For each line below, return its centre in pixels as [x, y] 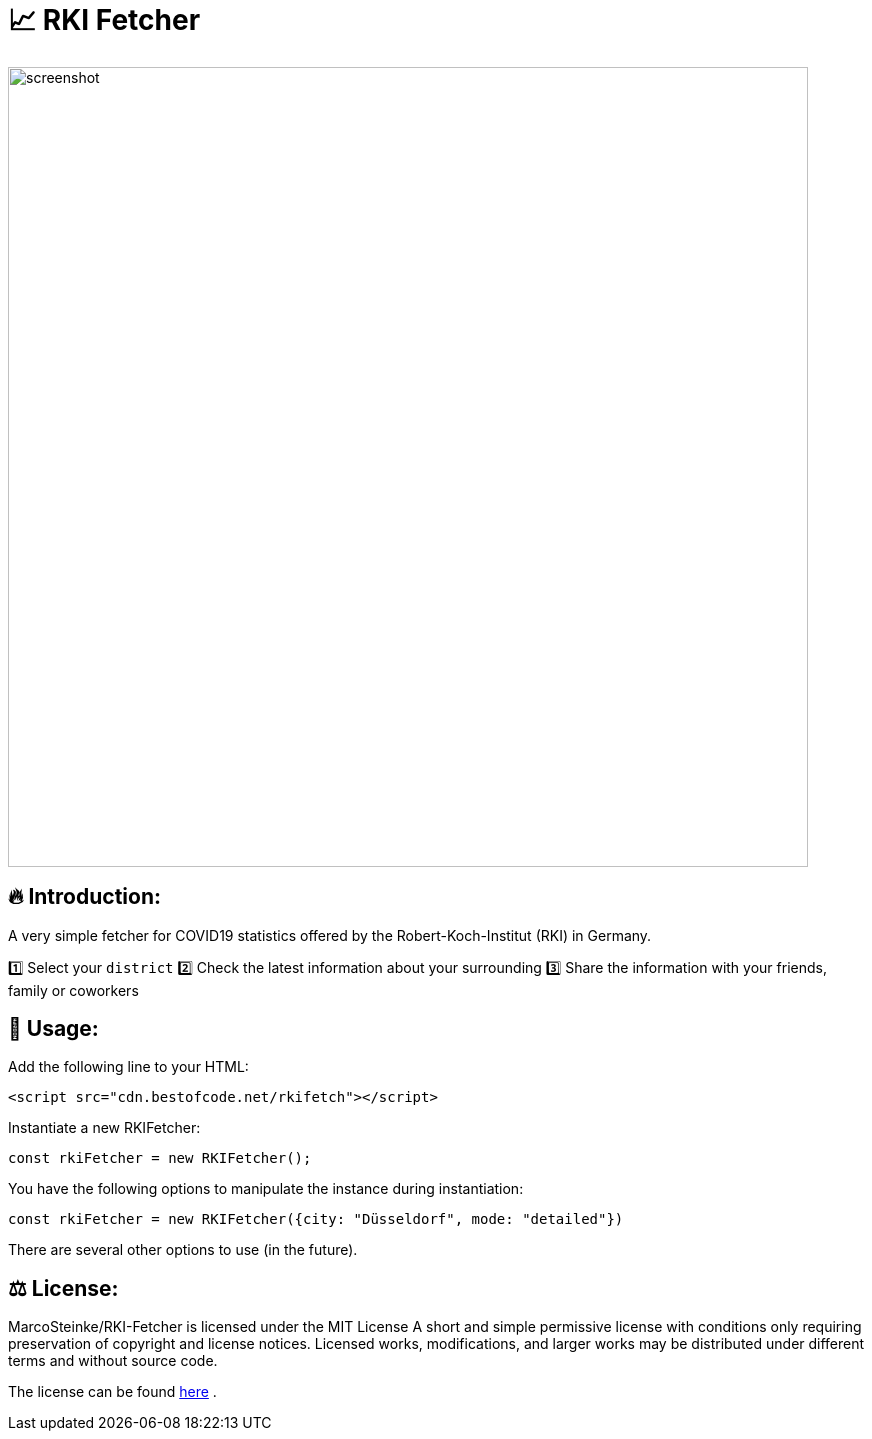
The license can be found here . [112, 1392]
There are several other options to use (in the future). [183, 1250]
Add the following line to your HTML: [128, 1067]
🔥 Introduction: [84, 897]
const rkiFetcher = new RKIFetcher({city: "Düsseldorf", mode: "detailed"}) [316, 1219]
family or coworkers [73, 990]
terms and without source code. [113, 1361]
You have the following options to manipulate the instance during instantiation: [266, 1189]
